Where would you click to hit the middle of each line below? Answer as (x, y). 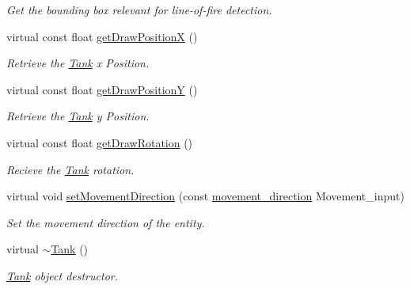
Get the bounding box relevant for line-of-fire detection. (139, 10)
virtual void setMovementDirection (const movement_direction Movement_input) (205, 196)
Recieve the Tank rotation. (70, 169)
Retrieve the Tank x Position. (78, 63)
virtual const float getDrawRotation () (100, 142)
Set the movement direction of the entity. (106, 222)
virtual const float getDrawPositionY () (102, 89)
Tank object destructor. (62, 275)
